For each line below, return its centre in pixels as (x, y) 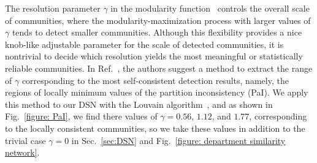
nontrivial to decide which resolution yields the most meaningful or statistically (154, 56)
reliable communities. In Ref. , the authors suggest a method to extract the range (159, 68)
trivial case (25, 140)
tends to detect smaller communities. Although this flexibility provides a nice (157, 32)
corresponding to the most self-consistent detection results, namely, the (155, 80)
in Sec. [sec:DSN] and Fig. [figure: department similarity (178, 140)
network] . (22, 152)
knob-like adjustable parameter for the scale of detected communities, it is (144, 44)
